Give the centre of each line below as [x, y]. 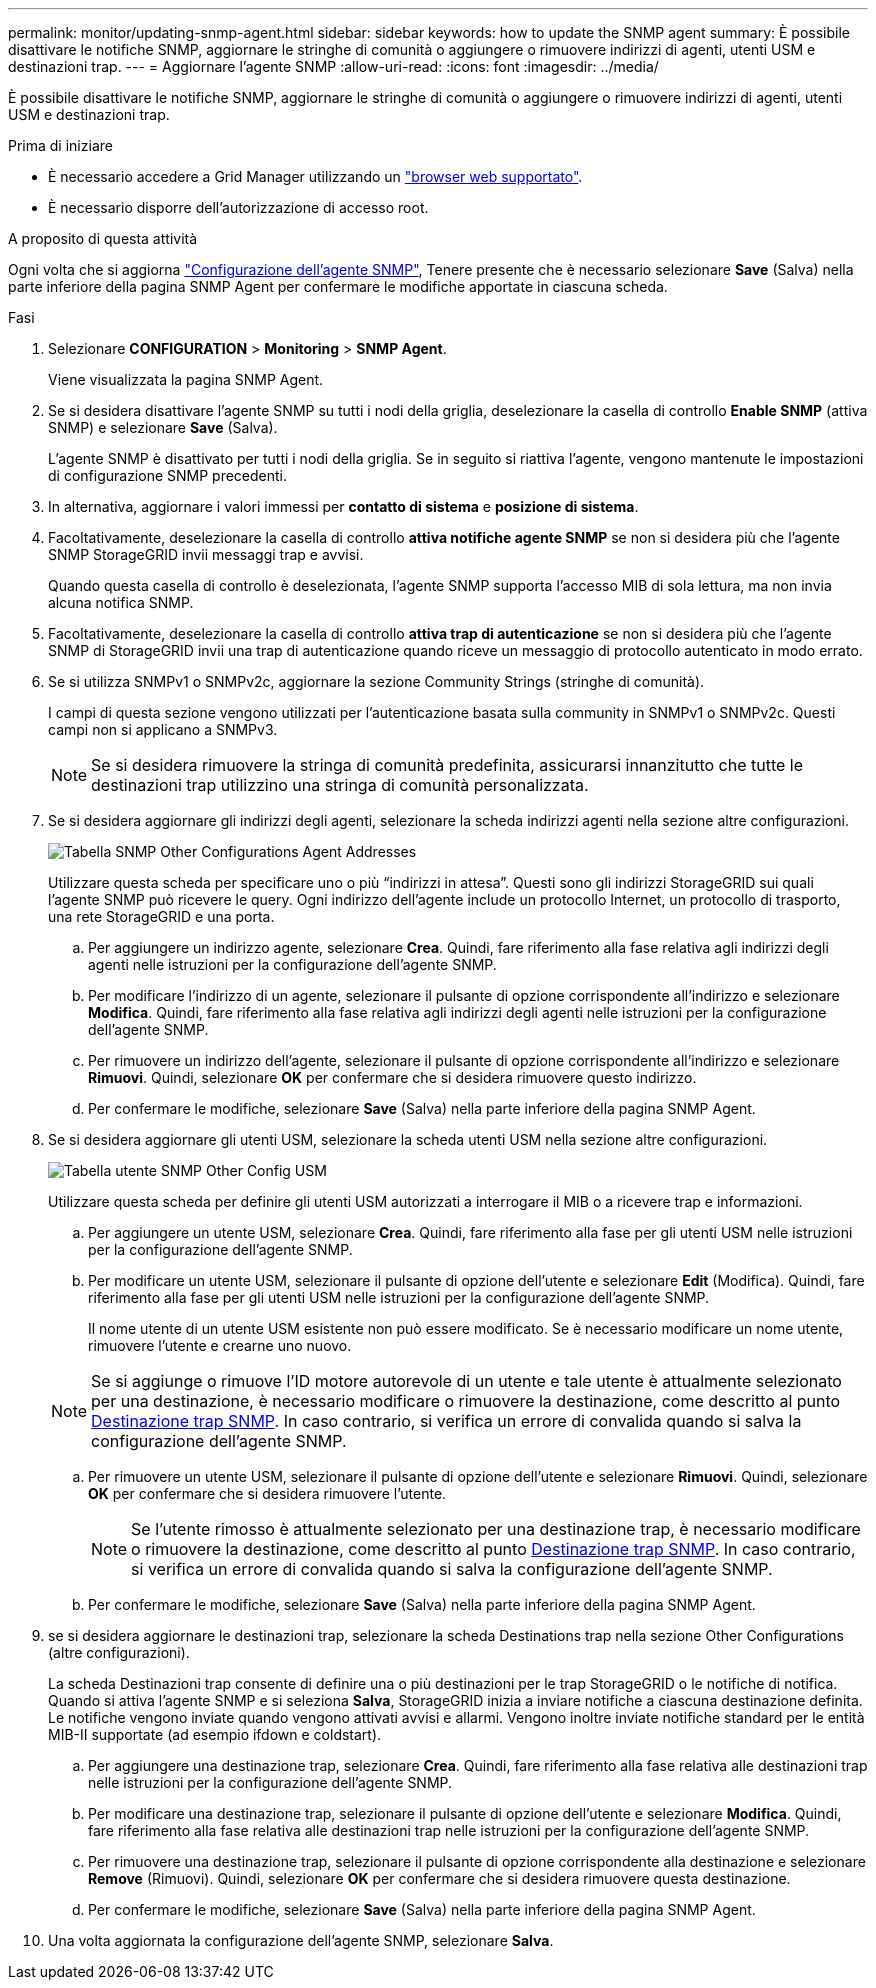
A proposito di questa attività [103, 238]
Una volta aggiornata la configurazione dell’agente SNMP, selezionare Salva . [301, 1940]
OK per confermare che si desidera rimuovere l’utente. [267, 1493]
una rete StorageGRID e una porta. [161, 916]
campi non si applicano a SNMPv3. [163, 729]
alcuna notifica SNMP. [121, 602]
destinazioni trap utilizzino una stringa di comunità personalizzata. [340, 785]
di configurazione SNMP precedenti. [168, 475]
